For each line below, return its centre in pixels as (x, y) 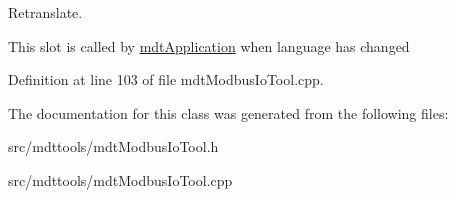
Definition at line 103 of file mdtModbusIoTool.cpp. (166, 79)
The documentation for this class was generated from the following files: (228, 112)
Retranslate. (45, 12)
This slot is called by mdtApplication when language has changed (209, 45)
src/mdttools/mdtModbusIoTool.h (113, 146)
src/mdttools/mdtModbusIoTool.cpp (120, 179)
